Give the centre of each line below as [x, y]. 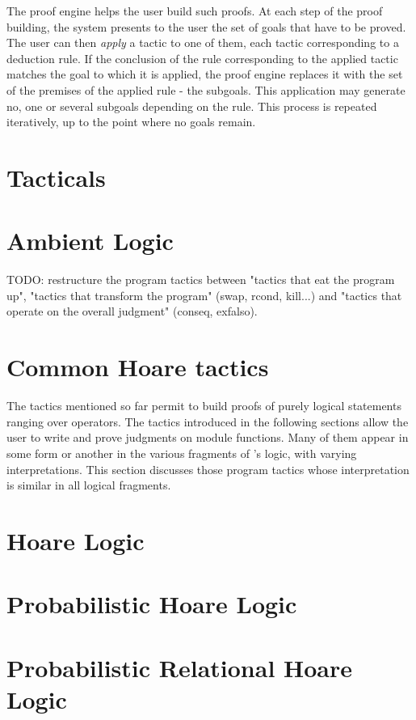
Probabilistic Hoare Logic [152, 604]
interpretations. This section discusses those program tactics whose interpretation [208, 469]
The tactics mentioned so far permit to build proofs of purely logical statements [204, 406]
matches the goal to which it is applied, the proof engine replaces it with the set [205, 74]
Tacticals [56, 177]
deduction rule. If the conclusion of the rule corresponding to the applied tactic [202, 58]
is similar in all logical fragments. [89, 485]
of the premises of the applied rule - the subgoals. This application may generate [206, 89]
